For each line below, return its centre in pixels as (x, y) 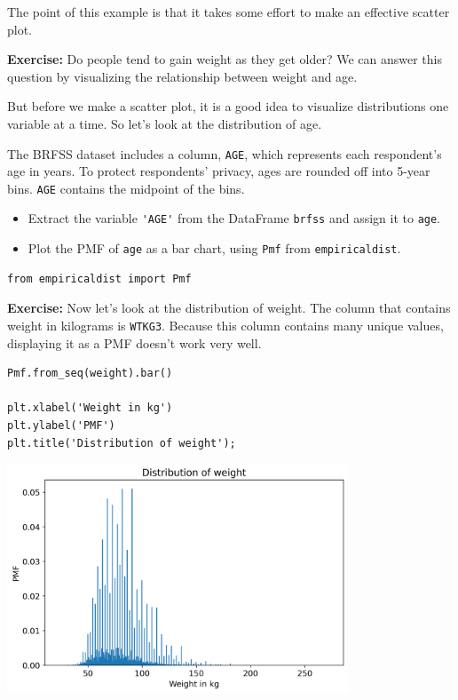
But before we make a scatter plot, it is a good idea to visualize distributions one (228, 106)
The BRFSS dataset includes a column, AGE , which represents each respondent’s (225, 153)
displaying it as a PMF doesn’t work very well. (134, 342)
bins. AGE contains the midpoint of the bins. (126, 188)
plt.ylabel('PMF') (61, 426)
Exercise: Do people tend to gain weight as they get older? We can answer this (225, 59)
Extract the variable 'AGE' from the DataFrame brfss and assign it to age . (234, 218)
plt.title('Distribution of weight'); (122, 443)
